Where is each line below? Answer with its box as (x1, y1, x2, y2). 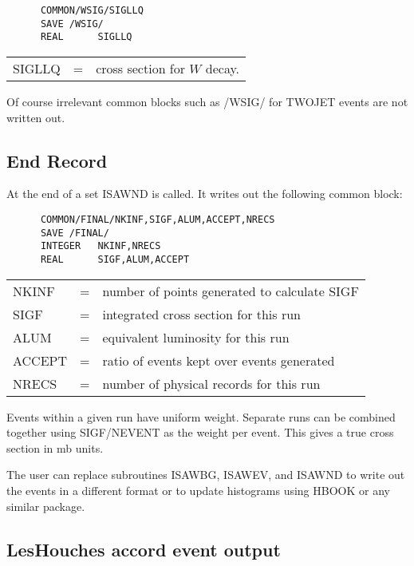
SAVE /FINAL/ (40, 227, 109, 239)
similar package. (6, 497, 85, 514)
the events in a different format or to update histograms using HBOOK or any (6, 481, 390, 498)
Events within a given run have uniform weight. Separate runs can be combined (6, 408, 396, 425)
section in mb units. (6, 439, 104, 456)
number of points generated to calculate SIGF (102, 281, 359, 300)
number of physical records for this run (102, 374, 321, 393)
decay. (205, 58, 240, 77)
